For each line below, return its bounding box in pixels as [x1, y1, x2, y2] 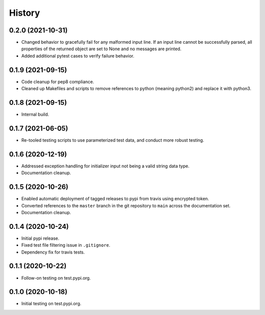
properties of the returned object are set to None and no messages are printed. [21, 46, 182, 52]
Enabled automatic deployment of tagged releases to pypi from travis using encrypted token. [21, 196, 210, 202]
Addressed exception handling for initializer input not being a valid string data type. [21, 163, 190, 169]
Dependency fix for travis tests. [21, 249, 85, 255]
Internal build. [21, 111, 49, 118]
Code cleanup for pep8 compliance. [21, 79, 94, 85]
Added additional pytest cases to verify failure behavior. [21, 53, 134, 59]
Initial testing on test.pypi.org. [21, 301, 81, 307]
